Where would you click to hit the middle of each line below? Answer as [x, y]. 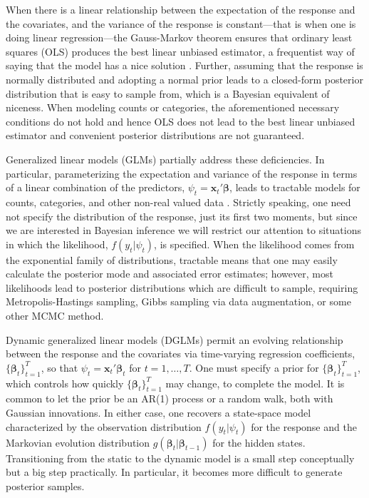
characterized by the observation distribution [104, 426]
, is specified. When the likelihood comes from [254, 244]
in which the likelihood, [57, 244]
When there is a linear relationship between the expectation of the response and [181, 9]
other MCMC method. [55, 316]
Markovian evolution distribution [78, 442]
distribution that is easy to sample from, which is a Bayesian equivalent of [168, 93]
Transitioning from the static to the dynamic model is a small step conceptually [180, 458]
